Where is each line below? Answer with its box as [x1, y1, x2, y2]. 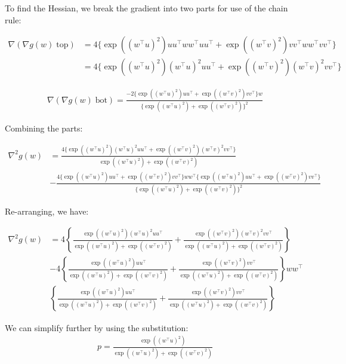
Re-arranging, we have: [5, 204, 89, 217]
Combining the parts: [5, 121, 83, 134]
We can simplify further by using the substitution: [5, 321, 189, 334]
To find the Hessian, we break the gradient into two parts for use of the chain [5, 2, 288, 14]
